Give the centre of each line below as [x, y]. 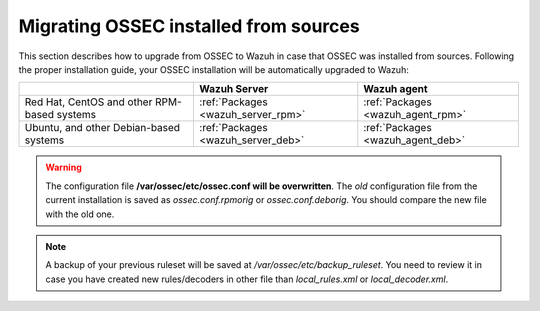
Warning [63, 167]
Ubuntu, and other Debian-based [102, 128]
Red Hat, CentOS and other [88, 102]
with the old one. [80, 214]
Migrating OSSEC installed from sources [189, 26]
